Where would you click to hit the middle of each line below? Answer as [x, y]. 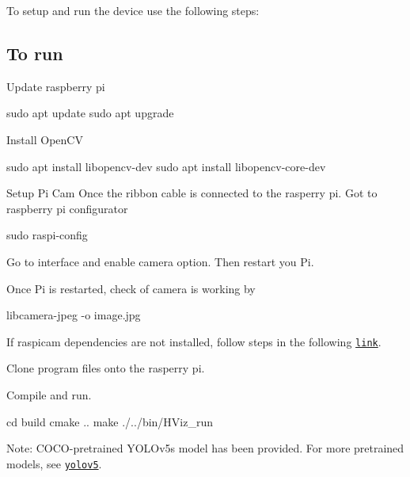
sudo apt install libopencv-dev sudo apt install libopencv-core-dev [166, 166]
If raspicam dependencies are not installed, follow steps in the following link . [194, 341]
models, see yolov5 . [54, 463]
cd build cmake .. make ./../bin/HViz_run [110, 421]
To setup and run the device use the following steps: [133, 10]
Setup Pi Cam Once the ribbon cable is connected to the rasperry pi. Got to [192, 193]
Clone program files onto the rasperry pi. [106, 368]
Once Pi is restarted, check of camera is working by [131, 288]
